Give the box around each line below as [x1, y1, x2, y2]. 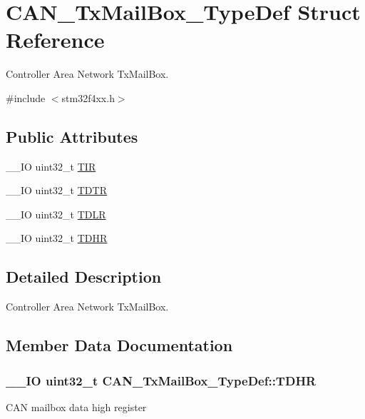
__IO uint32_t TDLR [6, 206, 106, 221]
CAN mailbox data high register [6, 399, 147, 414]
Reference [6, 25, 105, 54]
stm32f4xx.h [61, 90, 115, 105]
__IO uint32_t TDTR [6, 183, 107, 198]
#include [6, 90, 46, 105]
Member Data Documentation [6, 334, 233, 356]
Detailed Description [6, 266, 162, 288]
